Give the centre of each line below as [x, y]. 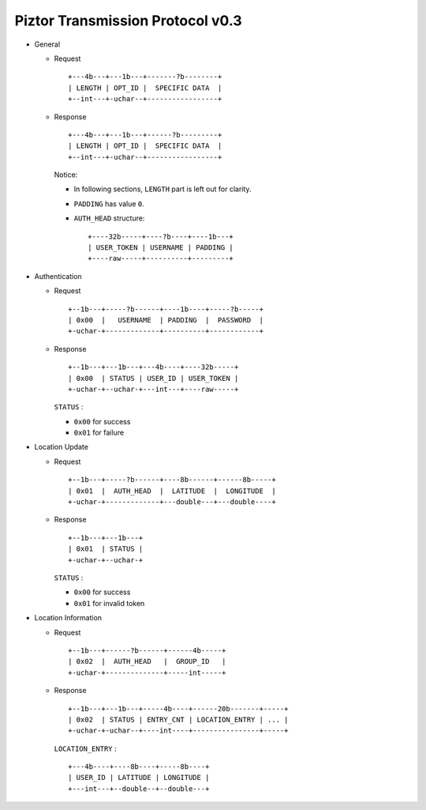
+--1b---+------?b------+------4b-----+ [147, 650]
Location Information [68, 618]
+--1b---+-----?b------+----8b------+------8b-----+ [172, 480]
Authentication [58, 276]
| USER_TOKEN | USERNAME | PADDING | [161, 248]
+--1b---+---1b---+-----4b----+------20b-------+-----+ [178, 708]
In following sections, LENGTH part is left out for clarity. [163, 189]
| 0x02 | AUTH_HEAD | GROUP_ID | [147, 661]
